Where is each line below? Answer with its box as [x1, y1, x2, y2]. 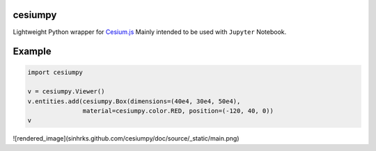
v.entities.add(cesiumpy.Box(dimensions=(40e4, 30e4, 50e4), [27, 97, 241, 105]
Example [13, 46, 52, 57]
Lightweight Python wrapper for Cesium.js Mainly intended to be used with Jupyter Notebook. [13, 28, 287, 36]
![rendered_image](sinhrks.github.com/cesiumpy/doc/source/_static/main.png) [13, 134, 240, 143]
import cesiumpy [27, 68, 84, 76]
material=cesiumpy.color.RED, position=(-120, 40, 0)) [82, 107, 274, 115]
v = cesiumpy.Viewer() [27, 87, 105, 96]
